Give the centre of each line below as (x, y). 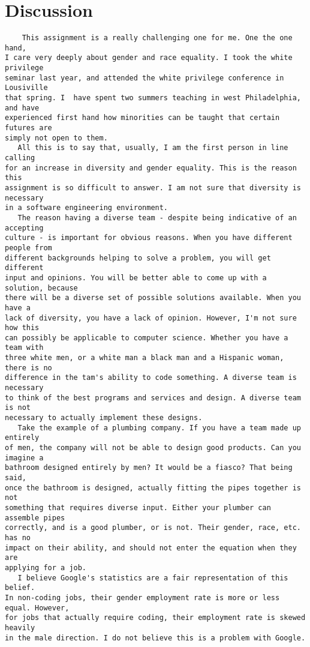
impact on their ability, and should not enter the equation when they (151, 548)
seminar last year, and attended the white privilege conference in (145, 78)
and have (22, 108)
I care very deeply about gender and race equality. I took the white (149, 58)
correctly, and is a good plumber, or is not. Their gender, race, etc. (153, 528)
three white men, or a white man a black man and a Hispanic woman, (145, 358)
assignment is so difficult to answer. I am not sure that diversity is (153, 188)
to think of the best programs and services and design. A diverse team (153, 398)
